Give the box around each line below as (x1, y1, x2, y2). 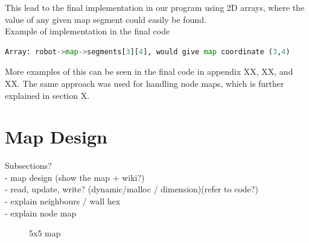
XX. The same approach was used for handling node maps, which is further (5, 77, 284, 89)
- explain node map (5, 206, 77, 219)
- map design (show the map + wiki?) (5, 171, 145, 183)
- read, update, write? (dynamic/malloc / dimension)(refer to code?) (5, 183, 258, 195)
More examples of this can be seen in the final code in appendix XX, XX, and (5, 65, 293, 78)
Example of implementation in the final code (5, 25, 170, 37)
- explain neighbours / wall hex (5, 195, 121, 207)
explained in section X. (5, 89, 90, 101)
